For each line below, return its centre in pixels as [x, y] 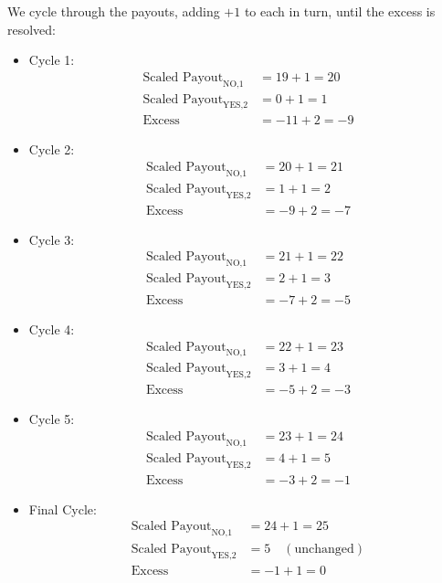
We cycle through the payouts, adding [114, 11]
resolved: [32, 29]
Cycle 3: [52, 239]
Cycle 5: [52, 419]
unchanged [324, 550]
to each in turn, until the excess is [340, 11]
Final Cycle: [63, 509]
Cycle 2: [52, 149]
